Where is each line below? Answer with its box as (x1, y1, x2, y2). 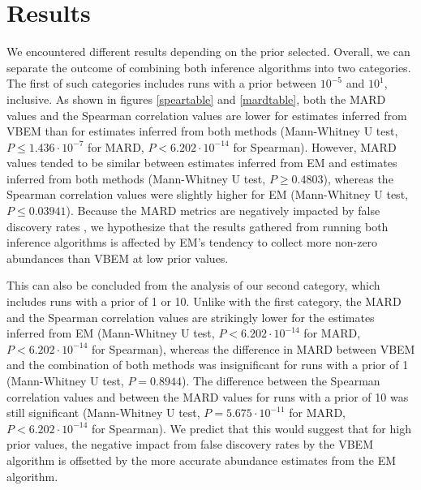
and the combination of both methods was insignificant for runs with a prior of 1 (6, 356, 409, 373)
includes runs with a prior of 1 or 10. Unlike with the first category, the (6, 293, 362, 310)
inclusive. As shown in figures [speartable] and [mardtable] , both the (6, 90, 346, 107)
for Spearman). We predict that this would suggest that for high (91, 419, 411, 436)
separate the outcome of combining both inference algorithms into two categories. (6, 58, 411, 75)
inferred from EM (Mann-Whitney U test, (6, 325, 215, 342)
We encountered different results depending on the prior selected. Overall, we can (6, 43, 410, 60)
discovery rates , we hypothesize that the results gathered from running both (6, 217, 389, 234)
